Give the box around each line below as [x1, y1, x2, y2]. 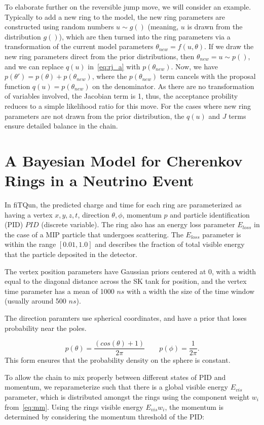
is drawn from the [187, 21, 243, 32]
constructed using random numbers [5, 21, 114, 32]
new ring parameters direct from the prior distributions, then [5, 51, 195, 61]
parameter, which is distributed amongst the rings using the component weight [5, 392, 250, 402]
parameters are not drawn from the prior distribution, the [5, 110, 184, 121]
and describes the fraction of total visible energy [95, 239, 245, 249]
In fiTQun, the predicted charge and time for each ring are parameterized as [5, 199, 242, 210]
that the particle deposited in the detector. [5, 249, 137, 259]
